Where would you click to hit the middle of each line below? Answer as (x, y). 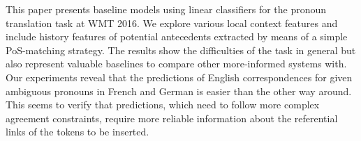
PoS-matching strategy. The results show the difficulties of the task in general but (181, 50)
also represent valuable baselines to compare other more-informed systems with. (176, 64)
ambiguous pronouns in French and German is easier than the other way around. (179, 91)
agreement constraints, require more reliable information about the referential (172, 118)
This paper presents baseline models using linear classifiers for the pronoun (166, 9)
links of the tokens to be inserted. (78, 132)
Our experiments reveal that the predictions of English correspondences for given (179, 77)
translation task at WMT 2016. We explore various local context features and (172, 23)
